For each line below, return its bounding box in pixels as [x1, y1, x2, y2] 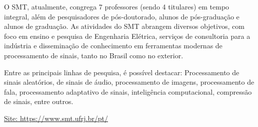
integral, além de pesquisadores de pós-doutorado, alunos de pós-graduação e [4, 11, 239, 21]
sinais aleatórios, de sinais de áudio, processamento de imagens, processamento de [4, 77, 254, 87]
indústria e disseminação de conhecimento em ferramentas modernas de [4, 40, 222, 51]
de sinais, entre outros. [4, 96, 73, 107]
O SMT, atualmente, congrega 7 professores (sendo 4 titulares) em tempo [4, 1, 229, 11]
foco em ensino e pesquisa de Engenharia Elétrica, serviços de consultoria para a [4, 30, 250, 41]
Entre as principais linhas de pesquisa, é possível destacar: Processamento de [4, 67, 239, 77]
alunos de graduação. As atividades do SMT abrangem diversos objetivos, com [4, 21, 244, 31]
